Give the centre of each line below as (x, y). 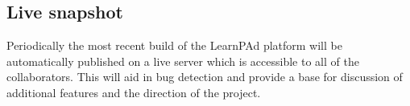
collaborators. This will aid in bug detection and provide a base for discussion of (205, 77)
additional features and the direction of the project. (134, 92)
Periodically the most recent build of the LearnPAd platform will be (174, 45)
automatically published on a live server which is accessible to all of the (183, 61)
